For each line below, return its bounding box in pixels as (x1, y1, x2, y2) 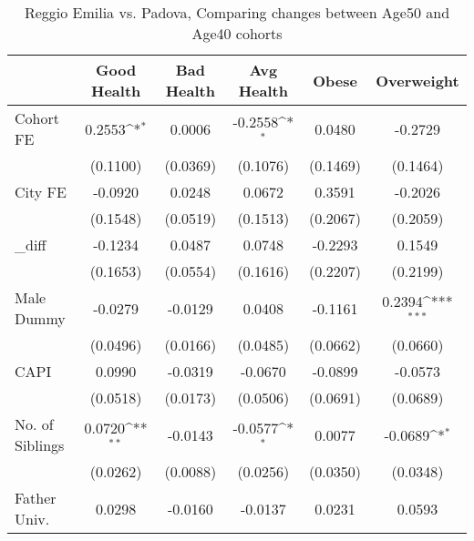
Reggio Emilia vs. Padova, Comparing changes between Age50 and (24, 2, 450, 23)
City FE (15, 181, 67, 202)
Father (15, 487, 57, 508)
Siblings (15, 434, 65, 455)
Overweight (376, 69, 459, 91)
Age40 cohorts (191, 23, 283, 44)
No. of (15, 413, 54, 434)
